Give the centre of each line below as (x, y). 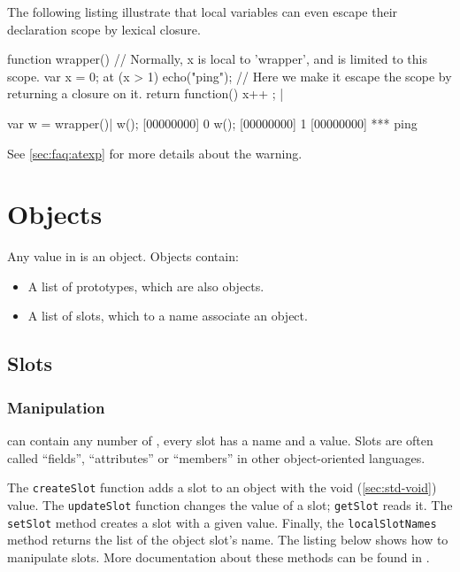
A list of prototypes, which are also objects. (146, 286)
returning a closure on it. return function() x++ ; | (146, 93)
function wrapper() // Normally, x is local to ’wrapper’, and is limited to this (217, 59)
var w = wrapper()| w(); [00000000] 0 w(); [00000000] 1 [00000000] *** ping (212, 123)
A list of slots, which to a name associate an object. (168, 316)
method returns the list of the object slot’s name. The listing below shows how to (228, 540)
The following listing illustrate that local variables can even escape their (203, 12)
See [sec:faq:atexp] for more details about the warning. (155, 153)
